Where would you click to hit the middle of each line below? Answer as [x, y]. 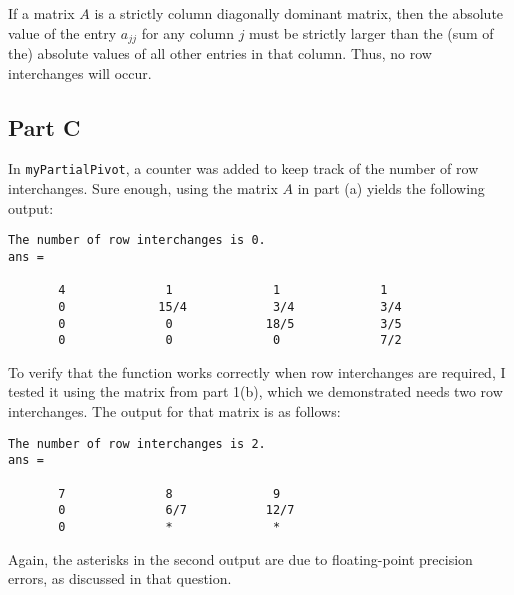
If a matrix [41, 13]
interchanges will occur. [80, 72]
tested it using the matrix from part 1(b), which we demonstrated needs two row [255, 391]
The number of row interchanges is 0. [137, 240]
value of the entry [62, 32]
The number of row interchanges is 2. [137, 443]
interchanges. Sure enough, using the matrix [143, 188]
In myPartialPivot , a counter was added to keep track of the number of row [243, 168]
